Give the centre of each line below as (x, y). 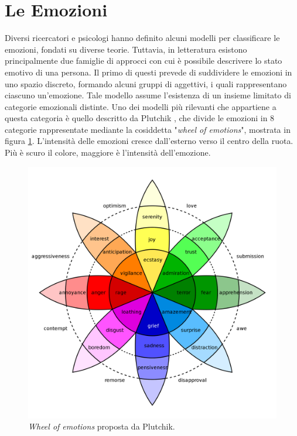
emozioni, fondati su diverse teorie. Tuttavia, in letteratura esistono (126, 49)
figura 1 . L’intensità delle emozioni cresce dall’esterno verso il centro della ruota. (149, 141)
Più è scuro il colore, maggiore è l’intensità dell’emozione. (108, 152)
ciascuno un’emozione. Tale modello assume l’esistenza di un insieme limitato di (148, 95)
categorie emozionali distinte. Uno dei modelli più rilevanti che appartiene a (141, 106)
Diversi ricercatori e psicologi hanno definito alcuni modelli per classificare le (142, 38)
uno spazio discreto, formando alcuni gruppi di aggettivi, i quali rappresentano (146, 83)
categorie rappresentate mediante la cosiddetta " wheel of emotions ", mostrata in (148, 129)
